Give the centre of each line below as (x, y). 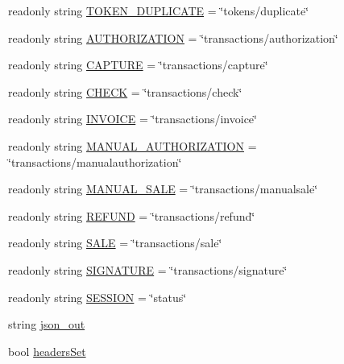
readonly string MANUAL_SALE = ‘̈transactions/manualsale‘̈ (163, 189)
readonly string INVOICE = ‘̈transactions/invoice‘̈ (133, 119)
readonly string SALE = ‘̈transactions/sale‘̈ (115, 243)
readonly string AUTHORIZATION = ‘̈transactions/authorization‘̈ (173, 37)
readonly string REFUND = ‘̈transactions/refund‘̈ (132, 215)
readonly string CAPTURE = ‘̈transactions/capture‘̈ (138, 65)
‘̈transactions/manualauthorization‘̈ (95, 161)
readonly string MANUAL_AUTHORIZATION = (133, 145)
